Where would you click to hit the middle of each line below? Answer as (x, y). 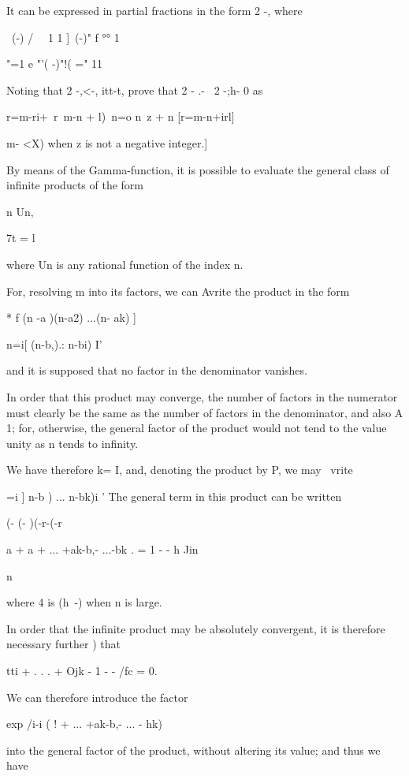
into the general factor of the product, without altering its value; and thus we (193, 750)
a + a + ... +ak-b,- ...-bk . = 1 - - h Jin (102, 549)
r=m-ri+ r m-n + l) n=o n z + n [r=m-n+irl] (121, 116)
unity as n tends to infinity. (73, 443)
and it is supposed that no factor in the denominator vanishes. (157, 370)
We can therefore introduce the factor (97, 697)
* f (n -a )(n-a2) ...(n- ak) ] (71, 317)
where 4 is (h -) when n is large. (84, 602)
